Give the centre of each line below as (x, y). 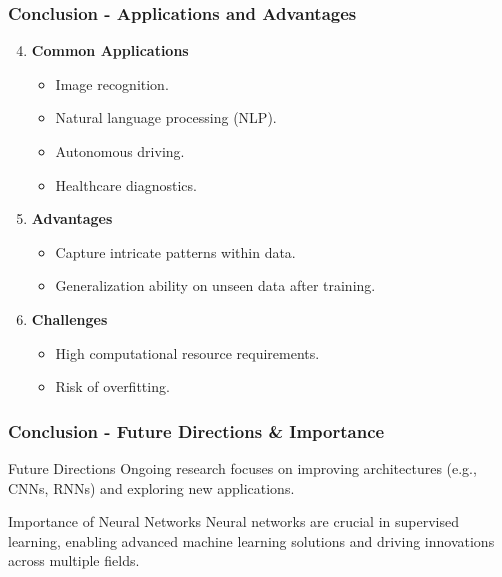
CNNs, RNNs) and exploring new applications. (151, 487)
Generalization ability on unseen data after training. (215, 285)
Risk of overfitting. (112, 386)
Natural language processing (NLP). (166, 117)
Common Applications (110, 50)
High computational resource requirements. (187, 352)
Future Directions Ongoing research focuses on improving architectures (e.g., (242, 467)
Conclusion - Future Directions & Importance (196, 430)
